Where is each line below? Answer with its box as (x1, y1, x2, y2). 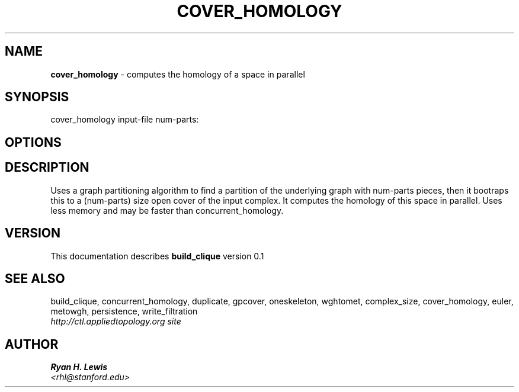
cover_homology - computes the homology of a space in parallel (50, 69, 305, 79)
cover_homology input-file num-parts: (50, 114, 199, 125)
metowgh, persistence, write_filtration (50, 306, 198, 317)
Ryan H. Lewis (50, 362, 108, 372)
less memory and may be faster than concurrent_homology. (50, 205, 284, 216)
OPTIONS (5, 134, 62, 150)
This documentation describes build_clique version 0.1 (50, 250, 264, 261)
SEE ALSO (5, 271, 65, 286)
